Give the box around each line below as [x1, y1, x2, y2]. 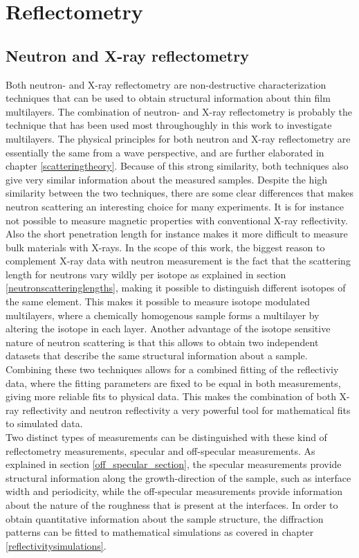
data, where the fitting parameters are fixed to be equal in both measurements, [6, 375, 341, 390]
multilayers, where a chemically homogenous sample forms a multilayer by [6, 307, 320, 322]
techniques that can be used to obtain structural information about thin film [6, 91, 331, 105]
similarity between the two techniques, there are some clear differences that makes [6, 186, 353, 200]
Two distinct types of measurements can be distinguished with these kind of [6, 430, 327, 444]
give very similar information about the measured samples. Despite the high [6, 172, 328, 186]
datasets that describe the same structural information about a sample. [6, 348, 308, 363]
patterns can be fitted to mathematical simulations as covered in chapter [6, 525, 314, 539]
